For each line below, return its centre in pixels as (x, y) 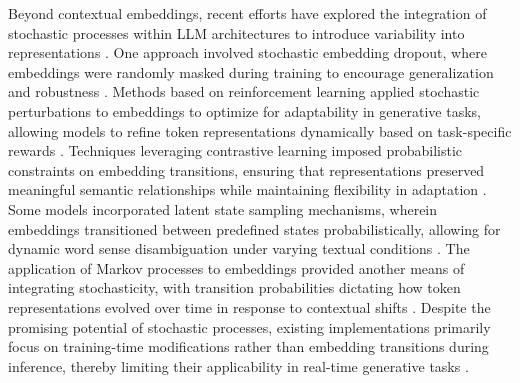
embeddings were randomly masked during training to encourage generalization (251, 71)
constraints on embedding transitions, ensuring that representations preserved (246, 169)
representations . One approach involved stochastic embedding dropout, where (247, 52)
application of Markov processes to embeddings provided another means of (236, 267)
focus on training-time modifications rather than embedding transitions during (248, 346)
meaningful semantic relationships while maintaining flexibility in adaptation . (247, 189)
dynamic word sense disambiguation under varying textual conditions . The (239, 248)
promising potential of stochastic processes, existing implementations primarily (249, 326)
